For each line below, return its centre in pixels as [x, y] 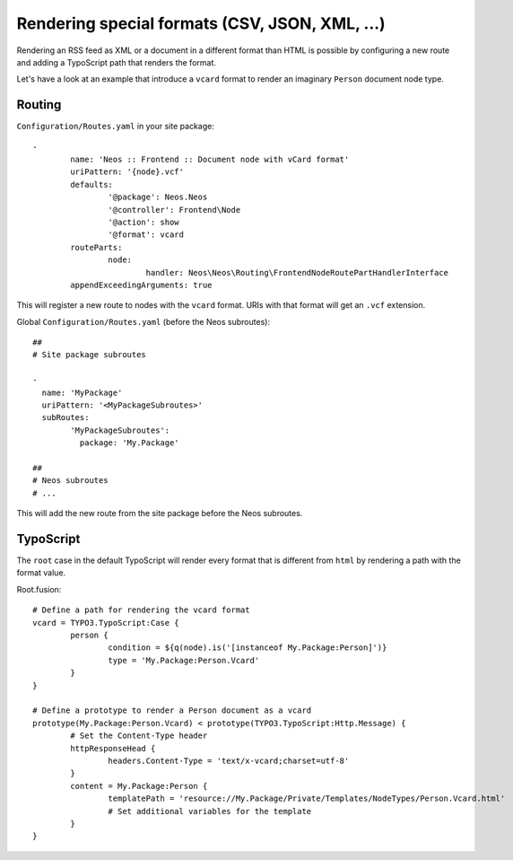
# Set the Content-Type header [139, 736]
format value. [41, 573]
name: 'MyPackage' [82, 392]
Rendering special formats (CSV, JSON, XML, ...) [201, 23]
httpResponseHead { [113, 748]
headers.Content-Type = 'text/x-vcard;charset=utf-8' [229, 760]
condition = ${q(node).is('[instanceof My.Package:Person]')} [248, 648]
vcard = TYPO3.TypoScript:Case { [106, 623]
